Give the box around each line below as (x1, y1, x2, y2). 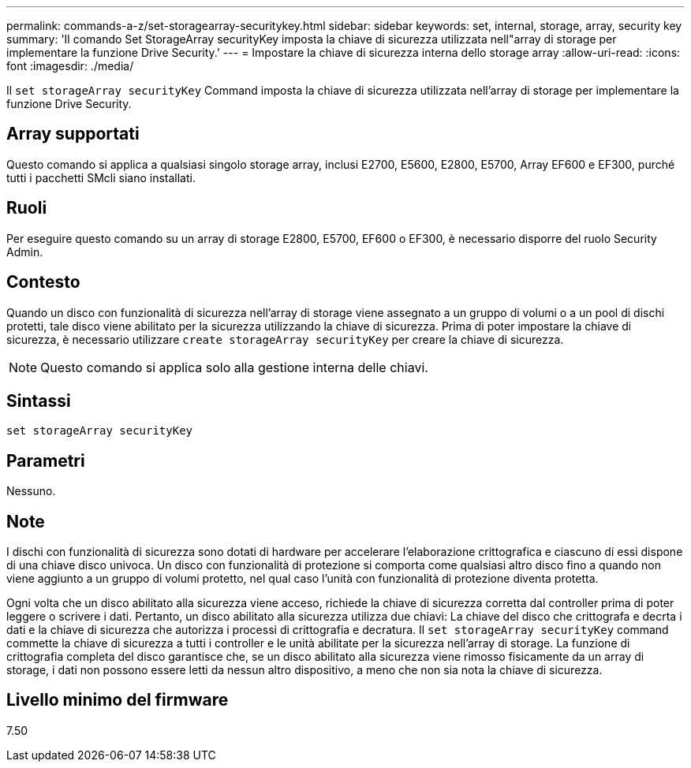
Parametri (6, 450, 85, 471)
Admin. (6, 244, 43, 259)
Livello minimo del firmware (6, 690, 229, 710)
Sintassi (6, 390, 71, 411)
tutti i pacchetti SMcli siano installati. (6, 170, 196, 185)
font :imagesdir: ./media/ (6, 59, 134, 73)
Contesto (6, 272, 80, 293)
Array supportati (6, 124, 140, 144)
